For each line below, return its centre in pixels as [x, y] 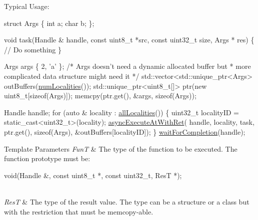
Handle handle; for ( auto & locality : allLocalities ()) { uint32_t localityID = [121, 112]
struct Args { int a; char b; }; [49, 23]
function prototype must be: [47, 158]
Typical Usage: [27, 6]
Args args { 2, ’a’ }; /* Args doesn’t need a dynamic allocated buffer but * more [127, 66]
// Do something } [33, 49]
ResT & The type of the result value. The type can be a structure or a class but [127, 201]
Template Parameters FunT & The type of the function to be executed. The [121, 148]
